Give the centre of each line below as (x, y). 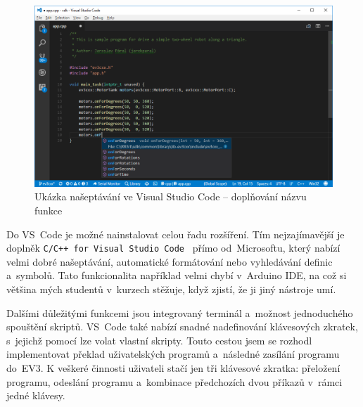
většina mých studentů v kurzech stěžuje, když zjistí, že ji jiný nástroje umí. (171, 289)
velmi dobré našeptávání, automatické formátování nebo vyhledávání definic (170, 261)
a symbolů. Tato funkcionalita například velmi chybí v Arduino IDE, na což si (177, 275)
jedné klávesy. (36, 395)
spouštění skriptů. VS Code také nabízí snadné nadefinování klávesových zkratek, (182, 327)
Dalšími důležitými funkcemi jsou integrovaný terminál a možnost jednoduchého (180, 312)
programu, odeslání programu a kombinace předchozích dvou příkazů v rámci (174, 381)
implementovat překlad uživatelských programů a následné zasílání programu (173, 354)
